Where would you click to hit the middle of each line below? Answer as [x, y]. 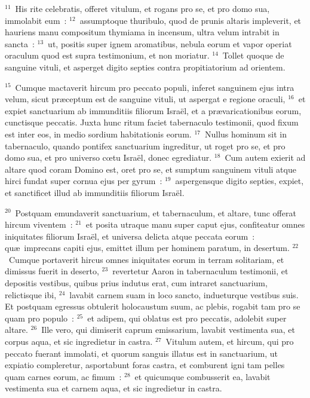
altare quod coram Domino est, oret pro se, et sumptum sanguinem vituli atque [151, 169]
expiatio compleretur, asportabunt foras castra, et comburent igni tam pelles [145, 365]
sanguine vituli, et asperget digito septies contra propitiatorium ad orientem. [145, 67]
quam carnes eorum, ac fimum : [63, 376]
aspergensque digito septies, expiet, [240, 181]
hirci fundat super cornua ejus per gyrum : [84, 181]
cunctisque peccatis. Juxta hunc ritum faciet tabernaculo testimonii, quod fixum [152, 122]
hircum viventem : [39, 224]
